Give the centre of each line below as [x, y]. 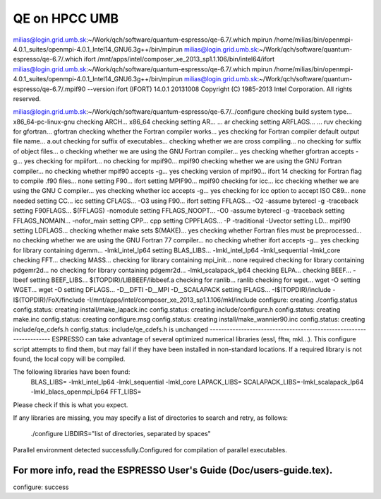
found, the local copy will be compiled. [69, 359]
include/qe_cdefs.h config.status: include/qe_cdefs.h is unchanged [110, 329]
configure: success [41, 487]
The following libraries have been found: [72, 372]
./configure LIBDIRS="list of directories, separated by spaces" [121, 434]
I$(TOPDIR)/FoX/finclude [49, 300]
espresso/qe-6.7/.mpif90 [49, 89]
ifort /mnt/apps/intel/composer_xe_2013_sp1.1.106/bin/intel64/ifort [179, 59]
